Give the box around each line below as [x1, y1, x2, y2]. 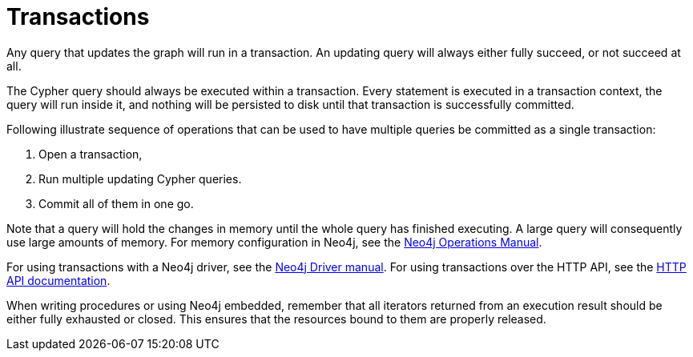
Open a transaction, [38, 146, 143, 161]
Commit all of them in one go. [38, 196, 194, 211]
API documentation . [6, 273, 111, 287]
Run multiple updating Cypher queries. [38, 171, 242, 186]
